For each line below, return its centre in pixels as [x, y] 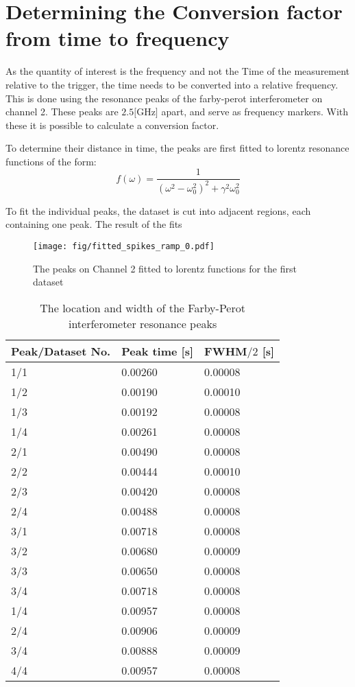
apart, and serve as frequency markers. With [255, 112]
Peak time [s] [158, 351]
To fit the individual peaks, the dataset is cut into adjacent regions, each [158, 210]
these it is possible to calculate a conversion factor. [112, 125]
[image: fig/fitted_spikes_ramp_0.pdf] [124, 247]
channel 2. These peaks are [62, 112]
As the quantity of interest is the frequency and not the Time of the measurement [178, 71]
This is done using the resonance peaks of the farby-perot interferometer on [164, 98]
